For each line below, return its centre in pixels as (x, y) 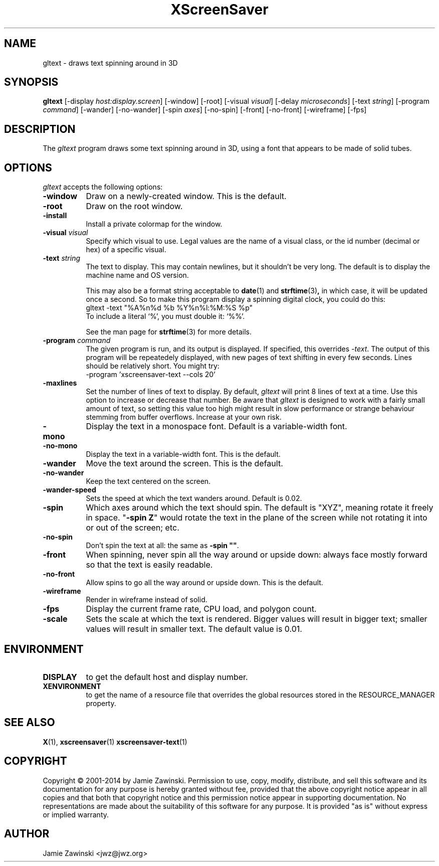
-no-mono (60, 446)
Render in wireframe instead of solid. (147, 600)
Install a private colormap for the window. (154, 224)
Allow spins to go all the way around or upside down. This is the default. (204, 583)
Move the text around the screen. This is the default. (184, 464)
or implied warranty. (76, 814)
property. (101, 703)
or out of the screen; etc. (133, 528)
